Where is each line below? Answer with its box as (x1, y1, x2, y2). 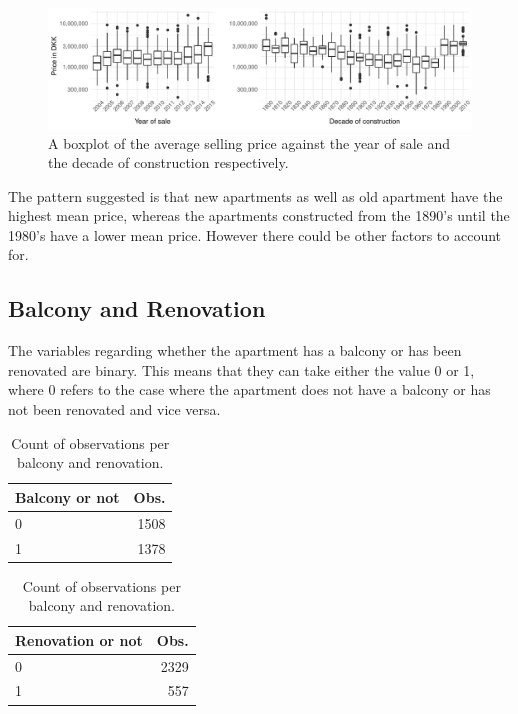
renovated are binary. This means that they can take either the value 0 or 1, (8, 359, 475, 380)
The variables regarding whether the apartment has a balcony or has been (8, 340, 462, 361)
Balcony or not (15, 486, 120, 507)
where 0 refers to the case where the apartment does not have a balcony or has (8, 379, 491, 400)
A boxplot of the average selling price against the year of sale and (48, 132, 451, 153)
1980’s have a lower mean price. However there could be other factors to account (8, 224, 502, 245)
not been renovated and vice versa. (8, 399, 221, 420)
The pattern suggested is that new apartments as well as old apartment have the (8, 185, 503, 206)
